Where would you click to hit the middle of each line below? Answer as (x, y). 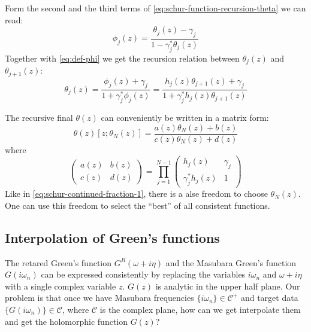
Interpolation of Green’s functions (112, 237)
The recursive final (39, 118)
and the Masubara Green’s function (231, 262)
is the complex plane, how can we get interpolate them (200, 309)
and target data (269, 298)
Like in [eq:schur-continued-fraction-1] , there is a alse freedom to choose (136, 194)
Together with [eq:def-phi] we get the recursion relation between (122, 58)
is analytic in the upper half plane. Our (228, 286)
